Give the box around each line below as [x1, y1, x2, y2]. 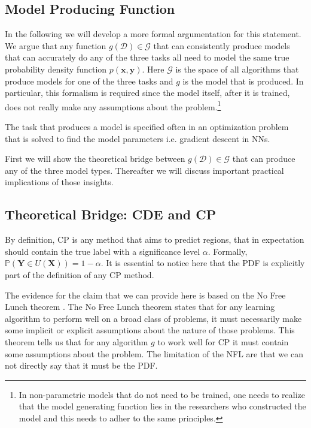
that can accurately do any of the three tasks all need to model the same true [5, 51, 289, 64]
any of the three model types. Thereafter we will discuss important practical [5, 164, 284, 176]
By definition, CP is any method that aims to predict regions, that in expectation [5, 233, 304, 246]
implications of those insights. [5, 176, 114, 188]
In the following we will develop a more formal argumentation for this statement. [5, 28, 301, 40]
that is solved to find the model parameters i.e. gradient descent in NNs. [5, 132, 270, 144]
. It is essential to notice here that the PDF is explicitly [100, 257, 305, 269]
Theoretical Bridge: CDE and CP [5, 205, 217, 224]
